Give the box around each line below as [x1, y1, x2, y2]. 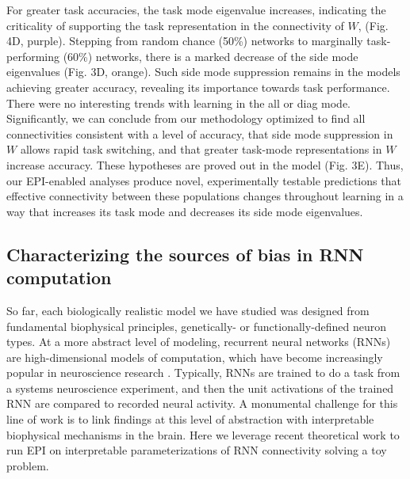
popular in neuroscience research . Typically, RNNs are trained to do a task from [6, 364, 400, 381]
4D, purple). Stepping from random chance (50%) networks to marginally [6, 32, 363, 49]
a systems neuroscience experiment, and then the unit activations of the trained [6, 379, 394, 396]
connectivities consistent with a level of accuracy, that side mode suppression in [6, 125, 393, 142]
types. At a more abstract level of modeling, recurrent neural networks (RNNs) [6, 333, 391, 350]
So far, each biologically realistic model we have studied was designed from [6, 302, 370, 318]
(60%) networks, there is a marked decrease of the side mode [63, 48, 358, 64]
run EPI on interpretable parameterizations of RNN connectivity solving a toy [6, 442, 387, 458]
